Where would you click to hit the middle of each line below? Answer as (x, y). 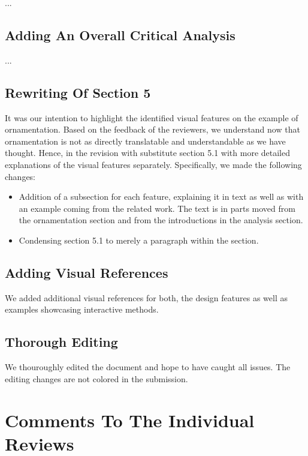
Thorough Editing (61, 342)
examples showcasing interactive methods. (82, 309)
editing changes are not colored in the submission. (96, 378)
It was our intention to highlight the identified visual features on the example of (152, 117)
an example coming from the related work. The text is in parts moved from (157, 208)
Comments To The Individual (130, 420)
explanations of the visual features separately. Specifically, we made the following (153, 164)
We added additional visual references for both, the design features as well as (146, 297)
